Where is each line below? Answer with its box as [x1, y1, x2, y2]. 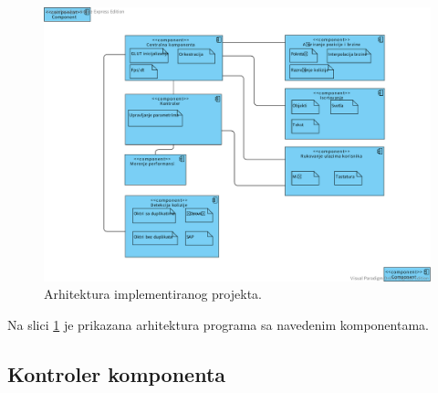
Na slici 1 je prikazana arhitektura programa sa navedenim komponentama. [7, 314, 429, 334]
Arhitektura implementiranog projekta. [44, 284, 262, 303]
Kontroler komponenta [7, 359, 226, 388]
